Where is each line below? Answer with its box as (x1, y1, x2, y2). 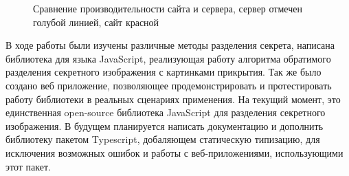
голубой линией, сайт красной (33, 14, 159, 29)
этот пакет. (5, 159, 51, 173)
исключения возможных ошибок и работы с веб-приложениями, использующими (5, 145, 344, 159)
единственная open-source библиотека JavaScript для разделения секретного (5, 105, 326, 120)
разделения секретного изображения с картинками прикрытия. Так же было (5, 65, 322, 79)
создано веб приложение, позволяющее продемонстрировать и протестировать (5, 78, 332, 92)
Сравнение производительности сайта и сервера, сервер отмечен (33, 1, 302, 15)
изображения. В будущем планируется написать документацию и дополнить (5, 118, 324, 133)
